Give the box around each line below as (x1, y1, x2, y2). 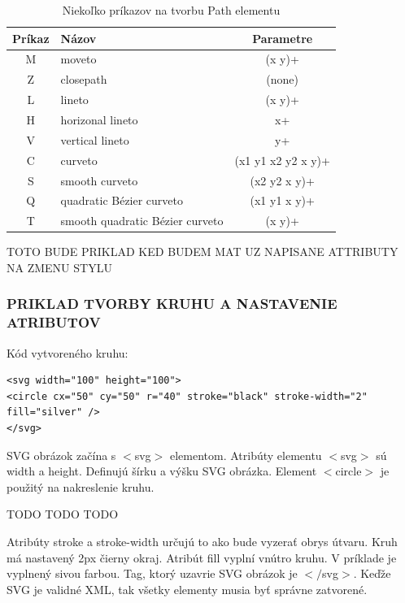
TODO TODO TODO (7, 505, 119, 523)
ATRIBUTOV (7, 312, 101, 332)
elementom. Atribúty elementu (169, 446, 322, 463)
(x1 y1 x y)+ (250, 192, 315, 209)
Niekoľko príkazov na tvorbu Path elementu (62, 2, 281, 18)
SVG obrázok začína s (7, 446, 116, 463)
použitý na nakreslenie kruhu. (7, 478, 155, 495)
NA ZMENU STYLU (7, 258, 112, 275)
